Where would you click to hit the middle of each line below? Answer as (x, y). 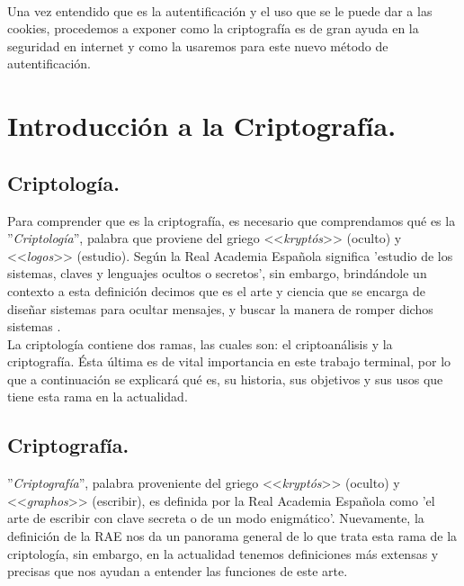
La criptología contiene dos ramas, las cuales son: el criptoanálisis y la (200, 343)
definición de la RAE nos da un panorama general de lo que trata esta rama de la (232, 536)
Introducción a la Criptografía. (202, 126)
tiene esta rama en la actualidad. (98, 397)
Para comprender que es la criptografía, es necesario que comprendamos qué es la (232, 220)
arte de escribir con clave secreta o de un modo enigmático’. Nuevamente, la (216, 518)
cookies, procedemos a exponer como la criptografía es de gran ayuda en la (213, 28)
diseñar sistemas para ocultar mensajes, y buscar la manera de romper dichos (220, 308)
